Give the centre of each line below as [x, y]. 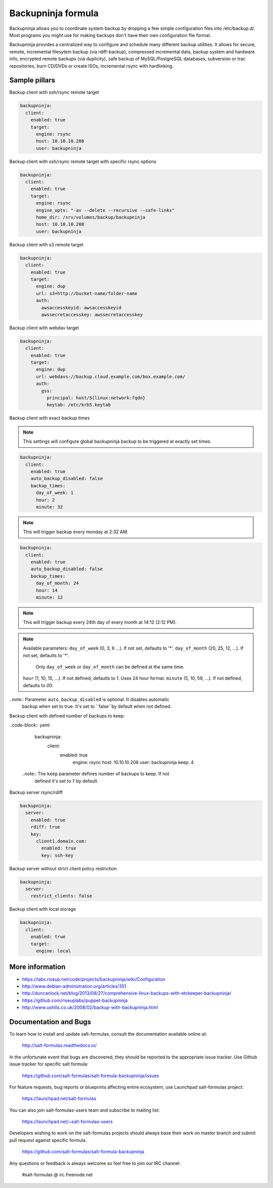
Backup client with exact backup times [50, 418]
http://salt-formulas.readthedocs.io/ [59, 1045]
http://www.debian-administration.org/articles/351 [74, 986]
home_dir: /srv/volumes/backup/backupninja [91, 217]
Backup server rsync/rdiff [36, 792]
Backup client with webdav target [44, 328]
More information [37, 967]
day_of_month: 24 [58, 583]
